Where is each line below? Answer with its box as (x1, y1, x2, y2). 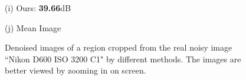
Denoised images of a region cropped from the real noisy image (5, 41, 232, 54)
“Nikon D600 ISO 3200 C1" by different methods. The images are (5, 52, 241, 65)
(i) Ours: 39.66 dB (5, 2, 71, 14)
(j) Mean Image (5, 21, 61, 34)
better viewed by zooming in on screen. (5, 64, 146, 76)
